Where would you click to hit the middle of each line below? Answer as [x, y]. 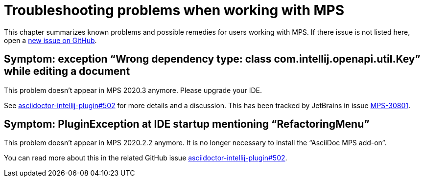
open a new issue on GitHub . [50, 40]
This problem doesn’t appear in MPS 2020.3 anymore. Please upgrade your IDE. [133, 90]
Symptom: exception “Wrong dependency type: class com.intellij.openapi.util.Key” [212, 59]
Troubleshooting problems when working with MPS [174, 10]
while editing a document [67, 71]
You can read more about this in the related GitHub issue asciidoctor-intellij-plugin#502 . [146, 158]
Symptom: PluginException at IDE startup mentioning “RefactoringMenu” [187, 124]
